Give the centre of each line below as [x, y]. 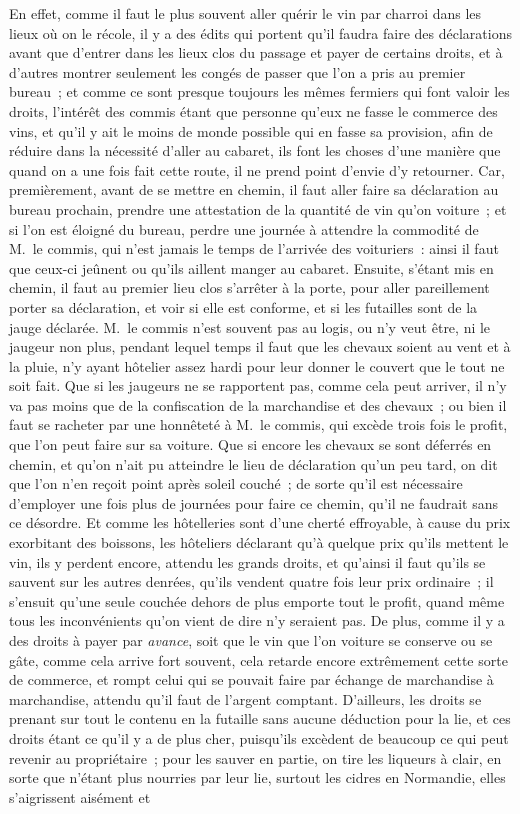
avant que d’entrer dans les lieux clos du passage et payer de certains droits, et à [256, 52]
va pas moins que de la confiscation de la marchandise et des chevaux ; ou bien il [258, 404]
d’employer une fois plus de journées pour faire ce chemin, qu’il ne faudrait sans [254, 502]
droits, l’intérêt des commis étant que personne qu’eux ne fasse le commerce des [253, 110]
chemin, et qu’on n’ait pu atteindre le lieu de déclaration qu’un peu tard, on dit [253, 463]
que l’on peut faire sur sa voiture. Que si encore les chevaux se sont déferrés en [250, 444]
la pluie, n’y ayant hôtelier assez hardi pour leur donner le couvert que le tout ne [257, 365]
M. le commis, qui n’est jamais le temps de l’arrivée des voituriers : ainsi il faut [254, 248]
